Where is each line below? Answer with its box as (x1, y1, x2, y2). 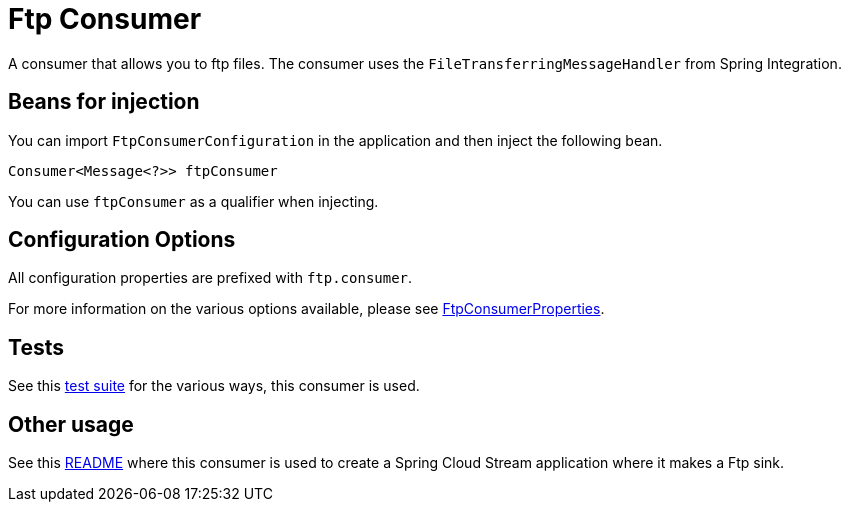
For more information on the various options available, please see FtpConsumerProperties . (8, 300, 605, 318)
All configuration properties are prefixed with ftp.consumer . (8, 269, 413, 287)
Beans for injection (8, 89, 200, 115)
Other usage (8, 411, 134, 437)
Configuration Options (8, 227, 236, 253)
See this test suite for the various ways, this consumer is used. (8, 377, 420, 395)
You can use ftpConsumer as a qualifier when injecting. (8, 192, 379, 210)
